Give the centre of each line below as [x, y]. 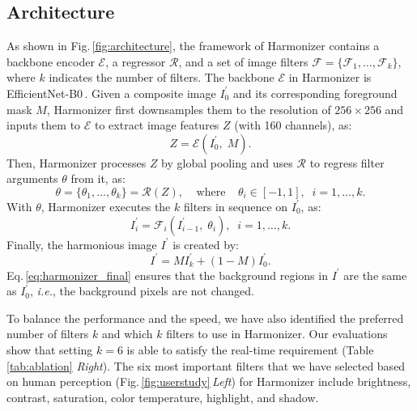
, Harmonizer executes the [106, 206]
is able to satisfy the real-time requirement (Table [250, 350]
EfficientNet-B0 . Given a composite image [111, 93]
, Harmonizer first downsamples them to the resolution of [189, 109]
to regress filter [347, 162]
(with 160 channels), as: [293, 125]
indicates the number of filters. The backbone [162, 77]
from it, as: [98, 178]
